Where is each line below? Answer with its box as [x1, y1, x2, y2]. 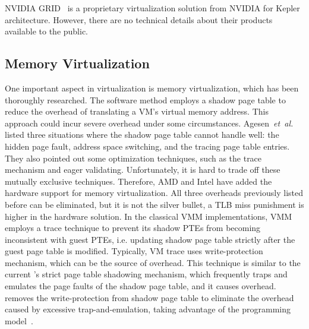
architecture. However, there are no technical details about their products [5, 13, 273, 26]
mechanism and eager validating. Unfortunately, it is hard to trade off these [5, 163, 280, 176]
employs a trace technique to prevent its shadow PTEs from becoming [5, 222, 261, 234]
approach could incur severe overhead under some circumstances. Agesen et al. [5, 116, 294, 129]
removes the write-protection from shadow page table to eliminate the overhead [5, 291, 294, 303]
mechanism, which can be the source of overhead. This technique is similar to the [5, 256, 301, 268]
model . [5, 314, 33, 327]
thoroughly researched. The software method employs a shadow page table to [5, 93, 286, 106]
